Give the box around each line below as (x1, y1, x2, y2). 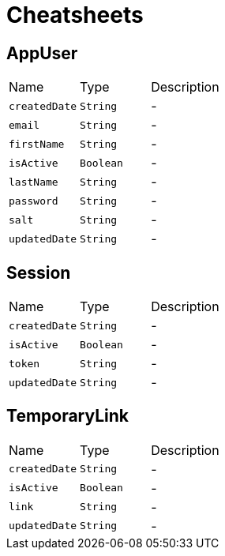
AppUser (6, 43, 78, 63)
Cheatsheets (6, 2, 144, 28)
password (9, 194, 58, 207)
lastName (9, 175, 58, 188)
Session (6, 262, 71, 283)
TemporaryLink (6, 406, 129, 426)
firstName (9, 137, 65, 150)
